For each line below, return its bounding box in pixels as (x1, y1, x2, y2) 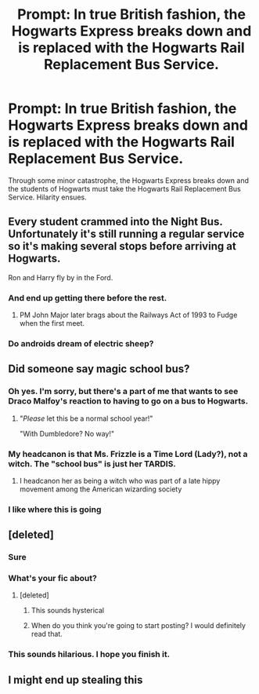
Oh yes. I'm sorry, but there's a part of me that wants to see (8, 386, 239, 397)
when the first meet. (19, 319, 85, 328)
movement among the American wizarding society (19, 484, 182, 494)
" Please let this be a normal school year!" (19, 414, 153, 423)
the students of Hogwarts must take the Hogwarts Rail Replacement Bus (8, 184, 241, 193)
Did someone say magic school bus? (8, 363, 190, 376)
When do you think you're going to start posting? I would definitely (31, 621, 246, 630)
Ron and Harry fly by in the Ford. (8, 272, 113, 282)
